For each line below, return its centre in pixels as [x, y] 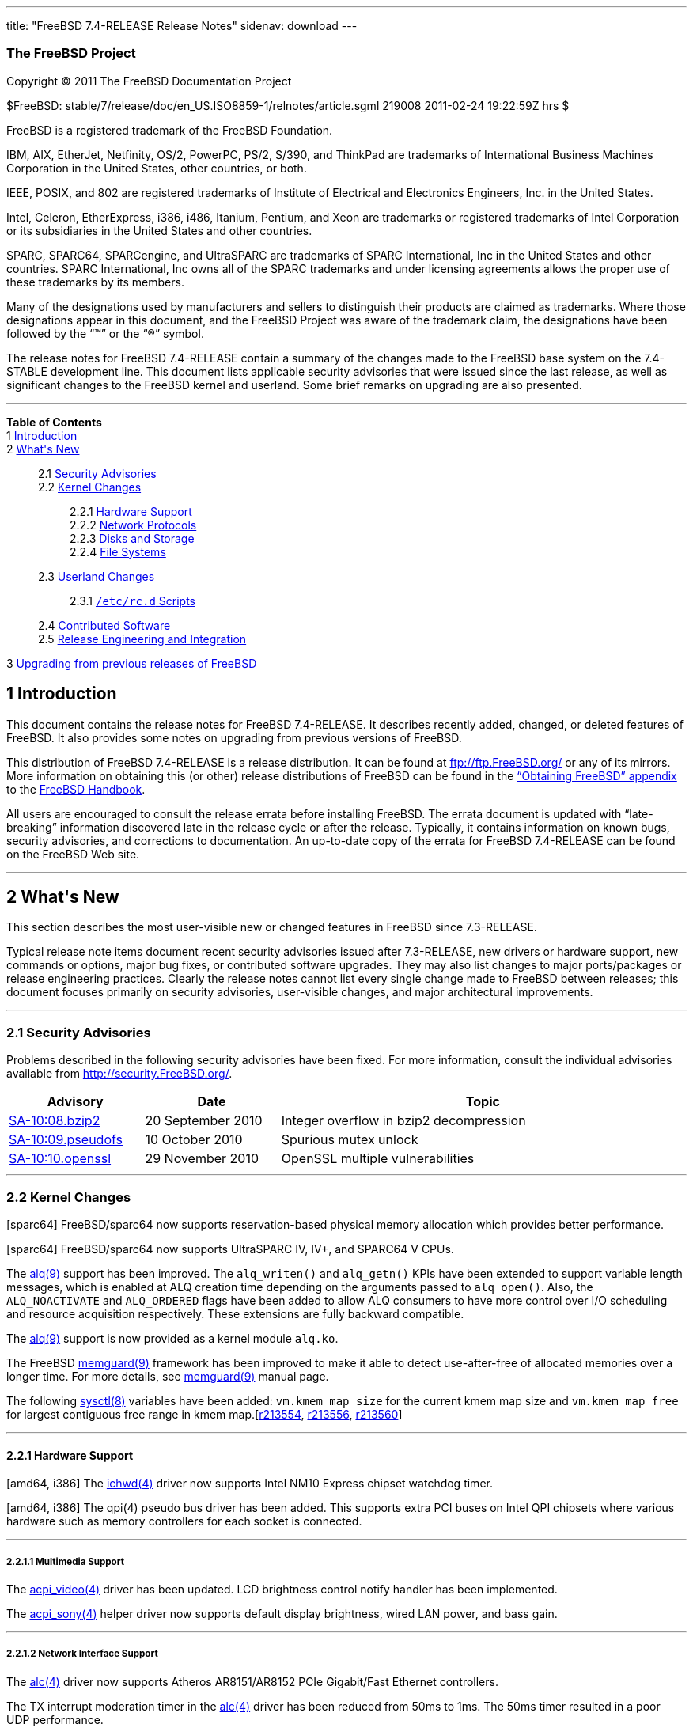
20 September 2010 [204, 1121]
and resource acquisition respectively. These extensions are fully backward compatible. [235, 1313]
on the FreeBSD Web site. [73, 854]
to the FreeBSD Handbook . [76, 789]
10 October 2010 [194, 1140]
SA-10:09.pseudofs [66, 1140]
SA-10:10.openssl [60, 1159]
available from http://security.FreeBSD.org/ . [119, 1074]
